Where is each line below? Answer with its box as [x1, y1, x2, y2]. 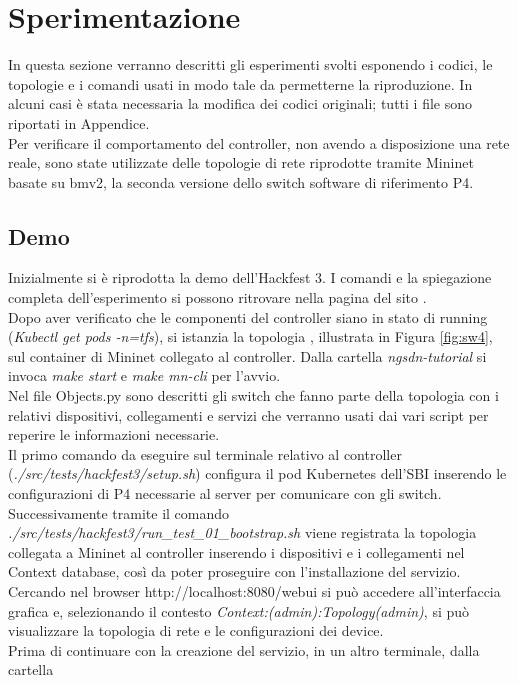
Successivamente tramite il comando [8, 502, 230, 523]
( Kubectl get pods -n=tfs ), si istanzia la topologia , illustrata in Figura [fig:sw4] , [8, 326, 493, 347]
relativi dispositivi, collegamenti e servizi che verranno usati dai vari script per [8, 404, 489, 425]
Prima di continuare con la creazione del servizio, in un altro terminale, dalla [8, 639, 480, 660]
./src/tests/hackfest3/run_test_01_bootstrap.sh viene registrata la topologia [8, 522, 477, 543]
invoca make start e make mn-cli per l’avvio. [8, 365, 281, 386]
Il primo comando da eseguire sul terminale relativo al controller [8, 443, 402, 464]
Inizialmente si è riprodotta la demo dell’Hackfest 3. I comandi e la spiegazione [8, 267, 492, 288]
